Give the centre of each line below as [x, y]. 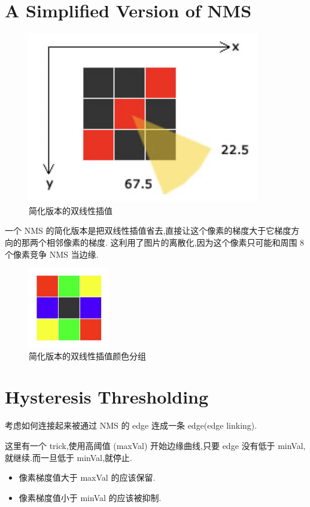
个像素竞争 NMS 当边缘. [52, 254]
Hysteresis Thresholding [107, 397]
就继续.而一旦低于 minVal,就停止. [69, 457]
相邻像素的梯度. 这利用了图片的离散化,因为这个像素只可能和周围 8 [175, 242]
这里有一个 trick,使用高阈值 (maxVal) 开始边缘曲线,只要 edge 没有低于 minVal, [155, 445]
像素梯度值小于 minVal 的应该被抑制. [90, 497]
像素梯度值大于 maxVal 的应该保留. [87, 477]
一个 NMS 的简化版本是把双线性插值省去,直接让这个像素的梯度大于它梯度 [148, 230]
